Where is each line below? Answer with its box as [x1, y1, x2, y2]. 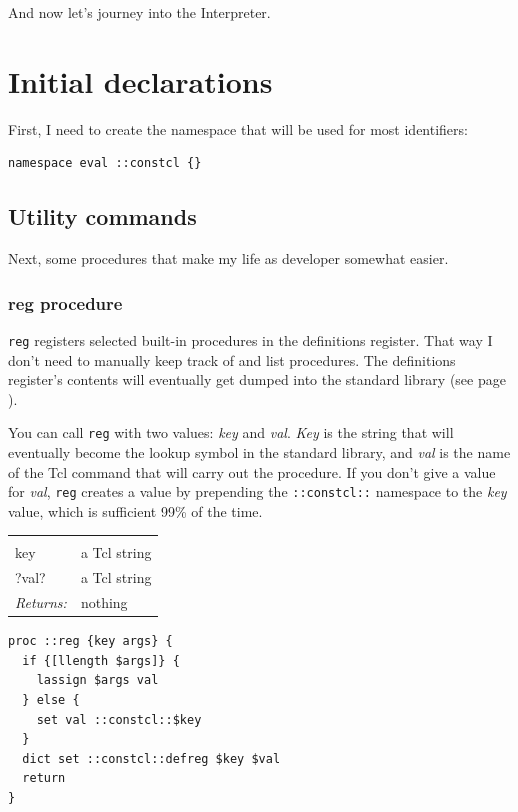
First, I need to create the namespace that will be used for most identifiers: [8, 118, 468, 139]
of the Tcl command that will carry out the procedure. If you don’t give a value [8, 461, 496, 482]
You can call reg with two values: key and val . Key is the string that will [8, 422, 454, 443]
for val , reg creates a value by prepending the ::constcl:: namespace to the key [8, 481, 507, 502]
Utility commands [8, 201, 197, 232]
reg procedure [8, 290, 123, 315]
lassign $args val [36, 673, 159, 688]
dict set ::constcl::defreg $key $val [22, 751, 281, 766]
